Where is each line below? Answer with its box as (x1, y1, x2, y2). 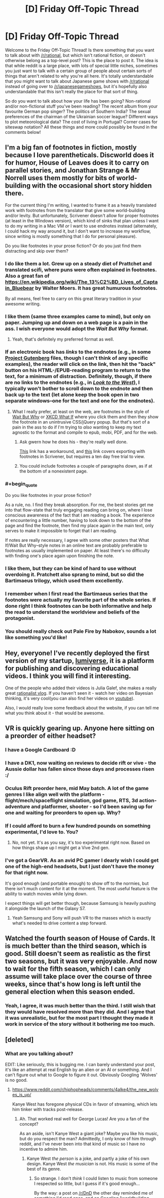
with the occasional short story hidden (31, 182, 152, 190)
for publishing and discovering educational (5, 664, 139, 673)
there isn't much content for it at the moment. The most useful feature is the (5, 885, 158, 891)
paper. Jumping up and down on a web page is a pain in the (5, 319, 148, 326)
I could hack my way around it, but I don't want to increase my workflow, (5, 228, 151, 234)
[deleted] (5, 1036, 34, 1044)
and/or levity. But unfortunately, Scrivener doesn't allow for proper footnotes (5, 213, 159, 218)
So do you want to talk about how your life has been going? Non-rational (5, 98, 151, 104)
